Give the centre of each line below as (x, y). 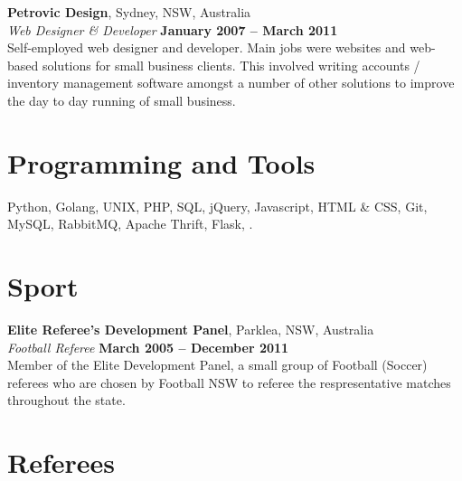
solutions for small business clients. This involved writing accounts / (231, 65)
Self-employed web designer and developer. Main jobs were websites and (207, 47)
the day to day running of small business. (122, 100)
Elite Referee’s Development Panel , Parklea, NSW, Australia (191, 329)
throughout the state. (66, 400)
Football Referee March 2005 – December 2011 (148, 347)
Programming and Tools (161, 162)
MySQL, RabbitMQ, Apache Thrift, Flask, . (130, 224)
